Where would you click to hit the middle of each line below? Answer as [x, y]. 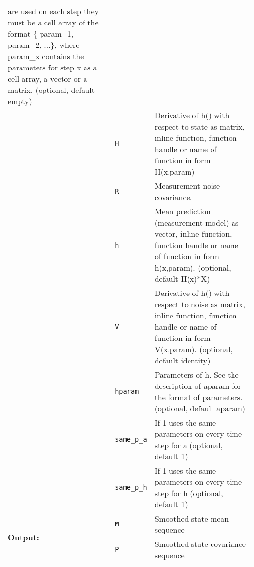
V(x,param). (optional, [193, 349]
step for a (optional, [189, 445]
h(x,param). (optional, [193, 267]
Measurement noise [187, 186]
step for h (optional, [189, 493]
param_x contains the [46, 56]
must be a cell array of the [53, 22]
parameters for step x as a [53, 67]
